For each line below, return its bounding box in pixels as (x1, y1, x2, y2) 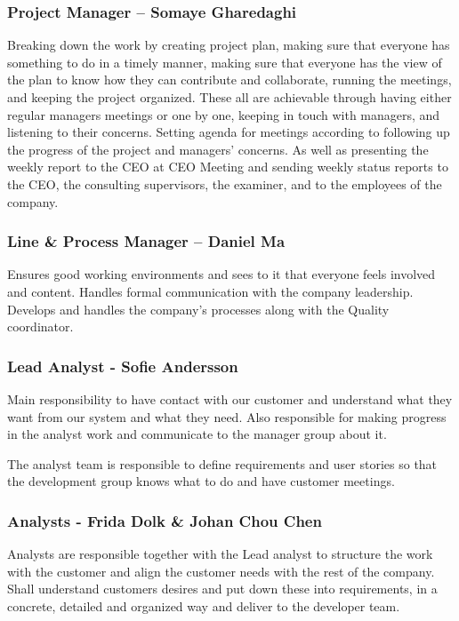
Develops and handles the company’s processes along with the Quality (7, 299, 390, 318)
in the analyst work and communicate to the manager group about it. (7, 425, 387, 443)
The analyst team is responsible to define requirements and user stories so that (7, 454, 438, 473)
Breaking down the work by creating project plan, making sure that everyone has (7, 36, 450, 54)
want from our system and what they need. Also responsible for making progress (7, 407, 447, 426)
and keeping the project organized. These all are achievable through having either (7, 88, 452, 106)
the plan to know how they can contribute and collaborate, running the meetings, (7, 70, 452, 89)
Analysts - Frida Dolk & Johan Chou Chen (7, 509, 322, 531)
